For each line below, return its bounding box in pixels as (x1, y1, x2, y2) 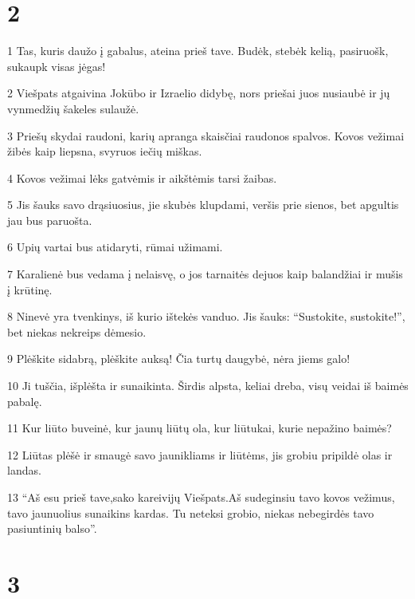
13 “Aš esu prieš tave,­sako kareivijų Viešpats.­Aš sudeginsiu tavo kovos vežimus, (7, 489, 395, 505)
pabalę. (7, 392, 42, 409)
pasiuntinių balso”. (7, 520, 97, 537)
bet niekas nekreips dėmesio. (7, 323, 147, 340)
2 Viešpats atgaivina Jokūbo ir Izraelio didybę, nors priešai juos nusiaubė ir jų (7, 85, 390, 101)
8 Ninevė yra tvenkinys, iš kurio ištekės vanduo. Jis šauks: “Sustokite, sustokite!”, (7, 308, 405, 325)
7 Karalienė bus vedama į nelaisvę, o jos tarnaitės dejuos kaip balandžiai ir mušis (7, 266, 403, 282)
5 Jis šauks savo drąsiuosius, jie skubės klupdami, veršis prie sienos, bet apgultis (7, 196, 399, 213)
